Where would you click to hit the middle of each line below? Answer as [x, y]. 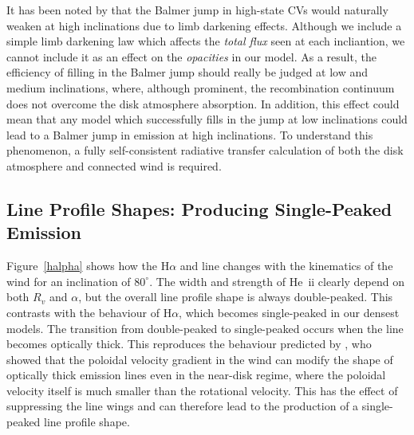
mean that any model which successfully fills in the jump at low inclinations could [207, 119]
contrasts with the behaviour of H [89, 312]
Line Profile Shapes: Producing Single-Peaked [199, 208]
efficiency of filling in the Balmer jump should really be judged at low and [187, 72]
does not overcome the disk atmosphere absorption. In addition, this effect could [203, 103]
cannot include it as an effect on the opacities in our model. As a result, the [191, 56]
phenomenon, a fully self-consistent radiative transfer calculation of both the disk [205, 150]
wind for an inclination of [69, 281]
